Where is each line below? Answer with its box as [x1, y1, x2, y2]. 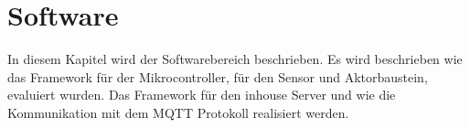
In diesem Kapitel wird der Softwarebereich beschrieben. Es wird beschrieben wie [7, 49, 463, 69]
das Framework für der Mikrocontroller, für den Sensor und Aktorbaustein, [7, 67, 428, 86]
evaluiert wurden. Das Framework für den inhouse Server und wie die [7, 85, 396, 104]
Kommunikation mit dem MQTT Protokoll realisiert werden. [7, 102, 349, 122]
